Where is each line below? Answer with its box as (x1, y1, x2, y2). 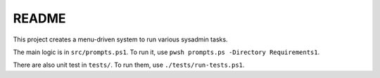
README (13, 11, 66, 26)
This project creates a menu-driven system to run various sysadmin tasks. (13, 35, 228, 44)
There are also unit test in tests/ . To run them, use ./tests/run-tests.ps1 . (13, 60, 245, 70)
